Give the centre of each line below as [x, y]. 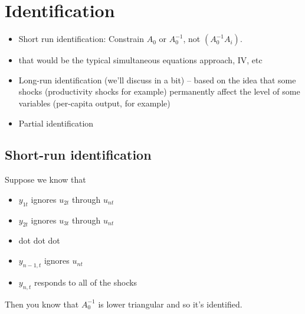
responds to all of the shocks [86, 282]
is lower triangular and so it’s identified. [170, 304]
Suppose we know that [45, 179]
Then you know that [42, 304]
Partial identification [56, 123]
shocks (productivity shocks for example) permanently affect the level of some [159, 91]
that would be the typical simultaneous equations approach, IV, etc [140, 60]
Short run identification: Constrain [81, 39]
